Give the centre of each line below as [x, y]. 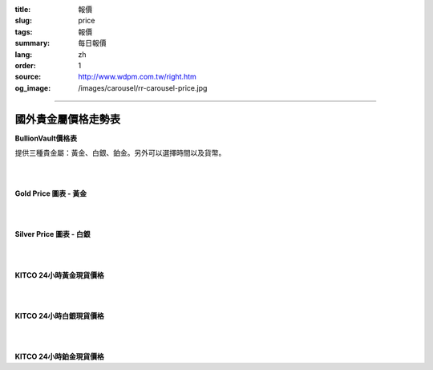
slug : [23, 21]
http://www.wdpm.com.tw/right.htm [137, 77]
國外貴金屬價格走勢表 [67, 119]
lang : [24, 54]
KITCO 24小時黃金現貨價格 [59, 275]
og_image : [33, 87]
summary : [32, 43]
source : [28, 77]
